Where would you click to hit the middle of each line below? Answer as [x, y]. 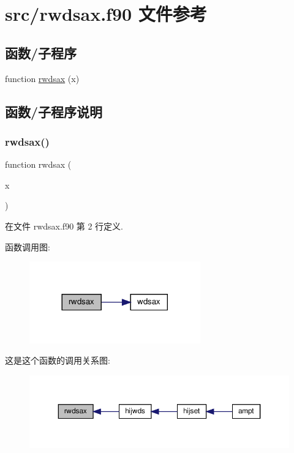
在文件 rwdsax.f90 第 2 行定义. [64, 226]
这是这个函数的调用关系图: [58, 360]
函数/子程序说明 [54, 111]
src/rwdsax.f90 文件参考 [106, 14]
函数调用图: [28, 246]
